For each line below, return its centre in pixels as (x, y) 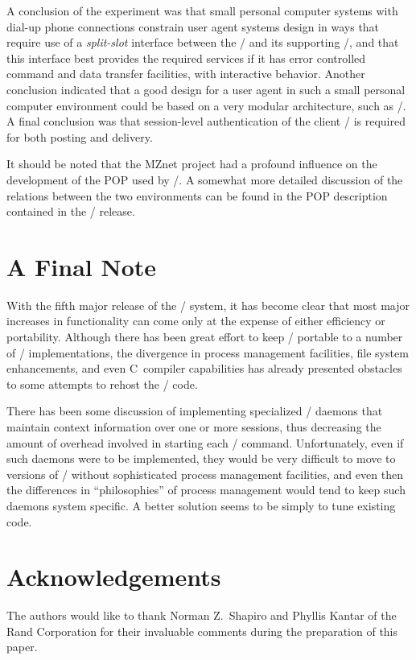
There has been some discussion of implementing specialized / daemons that (195, 411)
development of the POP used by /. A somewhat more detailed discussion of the (205, 179)
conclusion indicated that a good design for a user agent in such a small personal (206, 89)
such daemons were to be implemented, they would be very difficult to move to (201, 458)
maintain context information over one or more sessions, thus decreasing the (194, 427)
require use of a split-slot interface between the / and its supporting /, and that (203, 42)
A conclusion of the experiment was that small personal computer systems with (202, 10)
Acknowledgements (114, 577)
